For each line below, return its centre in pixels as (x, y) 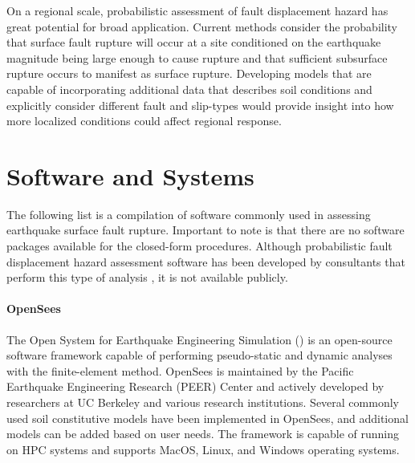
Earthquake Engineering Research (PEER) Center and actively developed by (195, 386)
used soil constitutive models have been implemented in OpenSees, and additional (207, 418)
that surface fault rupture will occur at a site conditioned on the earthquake (194, 42)
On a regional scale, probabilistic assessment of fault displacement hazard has (197, 10)
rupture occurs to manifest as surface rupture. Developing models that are (189, 73)
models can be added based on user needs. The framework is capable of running (203, 434)
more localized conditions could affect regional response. (144, 121)
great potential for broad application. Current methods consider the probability (202, 26)
